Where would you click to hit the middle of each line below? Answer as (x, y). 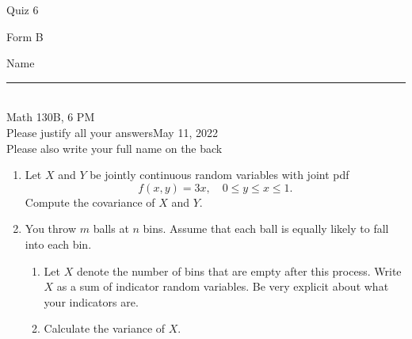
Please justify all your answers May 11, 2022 (112, 132)
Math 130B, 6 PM (51, 117)
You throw (51, 229)
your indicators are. (91, 301)
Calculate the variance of (105, 328)
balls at (111, 229)
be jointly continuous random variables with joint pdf (219, 175)
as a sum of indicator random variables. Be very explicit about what (223, 286)
